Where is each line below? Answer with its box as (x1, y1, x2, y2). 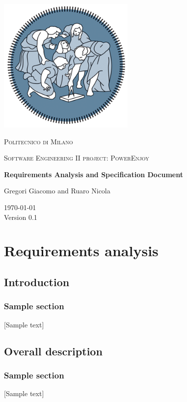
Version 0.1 (4, 212, 37, 222)
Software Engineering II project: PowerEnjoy (4, 153, 149, 163)
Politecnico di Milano (4, 136, 73, 146)
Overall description (4, 343, 103, 358)
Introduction (4, 274, 70, 289)
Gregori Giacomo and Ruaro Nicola (4, 186, 110, 196)
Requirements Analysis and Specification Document (4, 169, 184, 179)
